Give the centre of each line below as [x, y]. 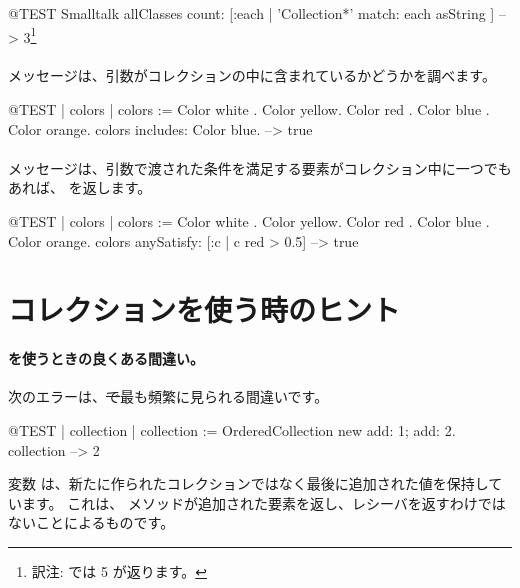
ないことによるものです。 [91, 522]
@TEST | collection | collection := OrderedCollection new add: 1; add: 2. [232, 429]
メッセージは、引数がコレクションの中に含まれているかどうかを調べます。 [252, 75]
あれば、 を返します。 [80, 187]
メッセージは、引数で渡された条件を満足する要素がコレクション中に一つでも [260, 167]
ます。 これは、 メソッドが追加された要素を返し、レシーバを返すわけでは [263, 502]
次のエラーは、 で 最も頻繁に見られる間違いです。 [168, 396]
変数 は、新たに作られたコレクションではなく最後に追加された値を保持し [248, 483]
